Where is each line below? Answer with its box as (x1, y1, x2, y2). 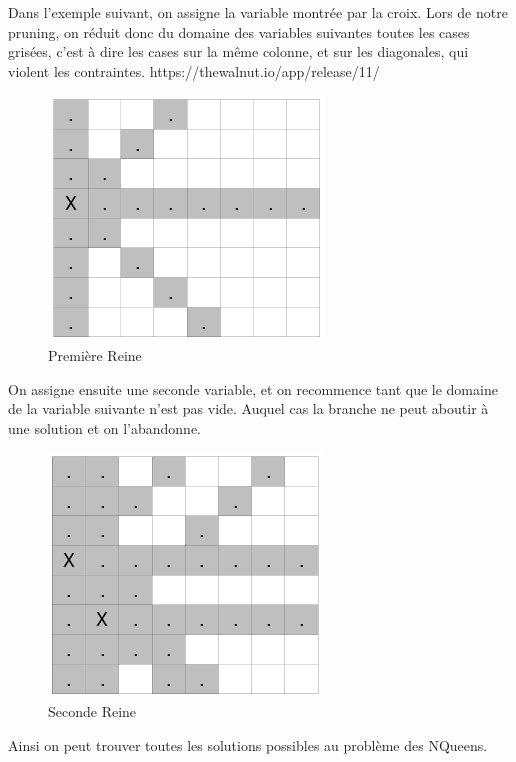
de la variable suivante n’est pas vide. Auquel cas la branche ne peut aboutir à (8, 398, 489, 419)
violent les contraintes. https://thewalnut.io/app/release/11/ (8, 60, 380, 81)
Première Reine (48, 344, 142, 365)
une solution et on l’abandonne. (8, 417, 202, 438)
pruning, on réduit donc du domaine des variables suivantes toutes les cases (8, 21, 470, 42)
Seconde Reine (48, 700, 137, 721)
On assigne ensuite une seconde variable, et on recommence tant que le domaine (8, 378, 498, 399)
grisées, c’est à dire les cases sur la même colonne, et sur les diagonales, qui (8, 41, 469, 62)
